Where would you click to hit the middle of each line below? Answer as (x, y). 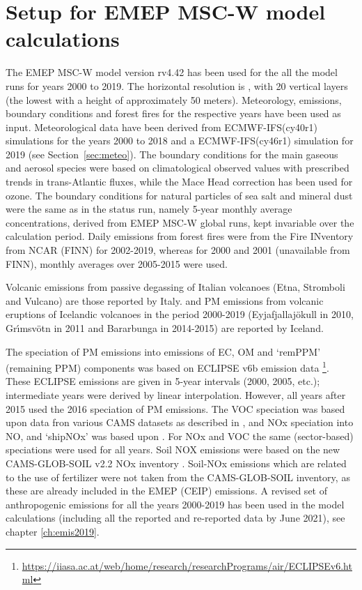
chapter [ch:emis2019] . (53, 531)
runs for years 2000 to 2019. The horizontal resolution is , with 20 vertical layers (177, 85)
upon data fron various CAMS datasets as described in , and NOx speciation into (180, 422)
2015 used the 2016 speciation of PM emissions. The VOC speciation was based (175, 408)
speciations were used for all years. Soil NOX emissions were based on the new (173, 449)
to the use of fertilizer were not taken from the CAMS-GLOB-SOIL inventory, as (178, 477)
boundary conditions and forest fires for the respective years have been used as (173, 113)
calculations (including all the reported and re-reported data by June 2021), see (175, 518)
